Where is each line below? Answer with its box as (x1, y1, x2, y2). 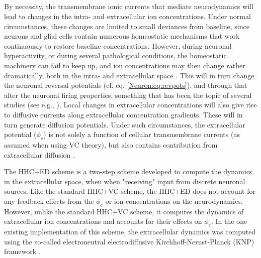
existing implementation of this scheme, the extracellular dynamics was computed (4, 226, 256, 237)
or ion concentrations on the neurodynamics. (105, 195, 243, 206)
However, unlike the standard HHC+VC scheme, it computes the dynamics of (4, 206, 244, 216)
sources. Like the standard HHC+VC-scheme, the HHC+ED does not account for (4, 186, 255, 196)
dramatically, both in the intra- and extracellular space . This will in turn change (4, 70, 254, 80)
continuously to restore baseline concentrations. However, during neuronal (4, 40, 232, 51)
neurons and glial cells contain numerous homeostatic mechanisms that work (4, 31, 240, 41)
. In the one (211, 216, 247, 226)
